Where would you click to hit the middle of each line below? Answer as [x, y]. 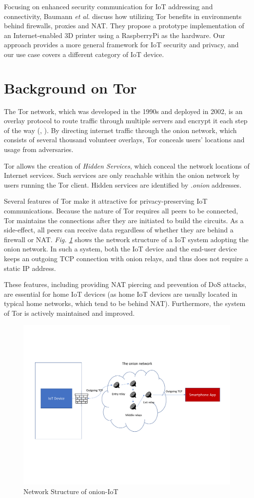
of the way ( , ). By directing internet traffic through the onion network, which [120, 130]
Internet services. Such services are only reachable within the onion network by [122, 175]
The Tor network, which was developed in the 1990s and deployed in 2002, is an [123, 111]
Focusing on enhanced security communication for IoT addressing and [108, 6]
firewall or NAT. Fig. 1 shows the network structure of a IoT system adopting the [126, 239]
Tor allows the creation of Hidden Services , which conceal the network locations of [127, 165]
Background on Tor [70, 87]
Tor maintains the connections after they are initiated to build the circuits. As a [124, 220]
